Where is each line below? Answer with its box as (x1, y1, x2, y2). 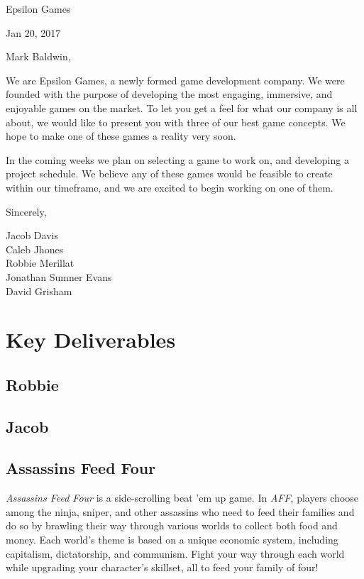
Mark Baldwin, (6, 49, 71, 64)
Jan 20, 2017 (6, 25, 61, 40)
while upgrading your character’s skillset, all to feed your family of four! (6, 560, 319, 575)
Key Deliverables (6, 325, 176, 354)
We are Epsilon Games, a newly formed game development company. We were (6, 72, 345, 87)
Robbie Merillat (6, 255, 75, 270)
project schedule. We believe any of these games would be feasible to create (6, 166, 333, 181)
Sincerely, (6, 204, 47, 219)
